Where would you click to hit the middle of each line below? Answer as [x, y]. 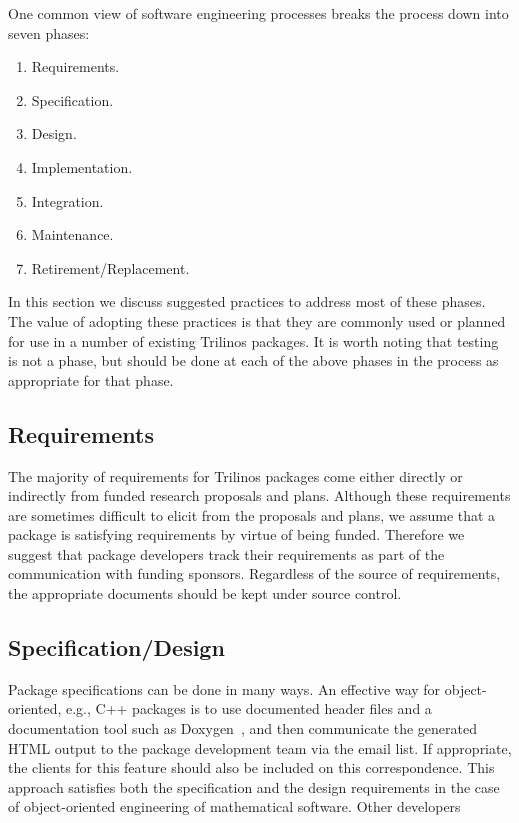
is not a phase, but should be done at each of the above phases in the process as [253, 360]
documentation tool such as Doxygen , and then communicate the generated [242, 728]
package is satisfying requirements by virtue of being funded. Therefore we [236, 534]
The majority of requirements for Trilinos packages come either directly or [235, 475]
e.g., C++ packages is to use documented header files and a [248, 708]
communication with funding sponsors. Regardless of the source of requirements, [254, 573]
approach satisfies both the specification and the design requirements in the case [254, 786]
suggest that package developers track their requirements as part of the [226, 553]
